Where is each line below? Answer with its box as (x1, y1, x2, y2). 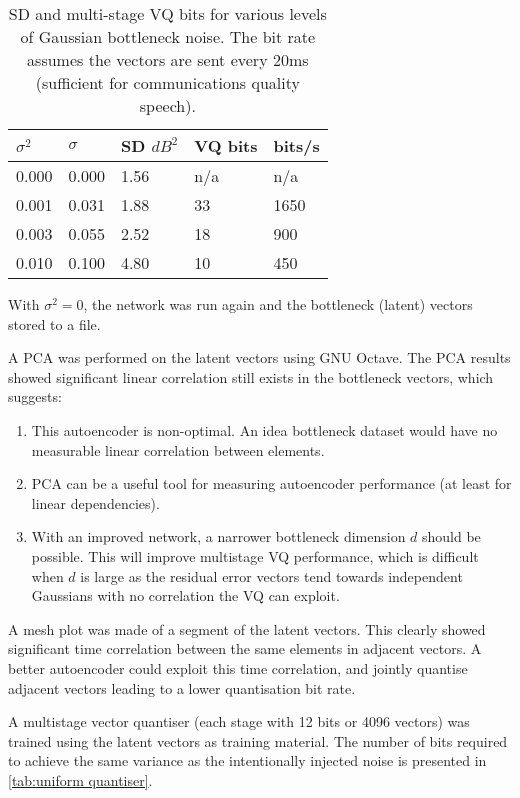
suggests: (8, 386, 62, 407)
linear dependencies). (31, 492, 160, 513)
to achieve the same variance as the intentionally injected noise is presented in (8, 750, 487, 771)
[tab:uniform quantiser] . (8, 769, 153, 790)
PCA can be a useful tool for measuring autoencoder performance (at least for (31, 473, 512, 494)
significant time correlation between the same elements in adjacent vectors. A (8, 638, 482, 659)
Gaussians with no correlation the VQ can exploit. (31, 585, 340, 606)
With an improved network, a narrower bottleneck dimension (31, 526, 406, 547)
